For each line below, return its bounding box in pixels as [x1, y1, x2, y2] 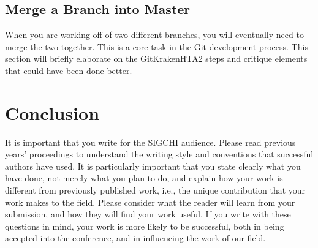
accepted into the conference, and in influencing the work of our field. [5, 231, 266, 244]
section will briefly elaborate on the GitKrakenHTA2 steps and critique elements [5, 52, 308, 65]
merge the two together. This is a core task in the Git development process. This [5, 40, 308, 53]
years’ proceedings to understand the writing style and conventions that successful [5, 148, 314, 160]
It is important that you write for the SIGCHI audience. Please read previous [5, 135, 296, 148]
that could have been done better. [5, 64, 132, 77]
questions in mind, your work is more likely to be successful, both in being [5, 219, 284, 232]
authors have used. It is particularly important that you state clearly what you [5, 159, 301, 172]
